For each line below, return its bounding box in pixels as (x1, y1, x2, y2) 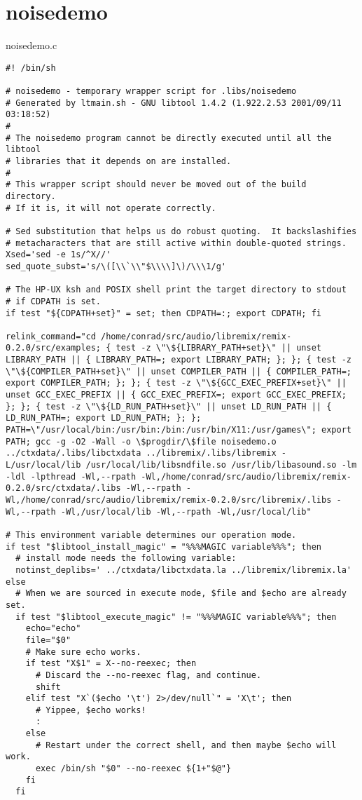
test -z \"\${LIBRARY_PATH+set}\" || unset (116, 343, 322, 353)
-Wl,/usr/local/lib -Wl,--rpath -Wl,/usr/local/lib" (60, 506, 312, 517)
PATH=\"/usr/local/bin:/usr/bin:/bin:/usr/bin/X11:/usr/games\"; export (6, 425, 351, 435)
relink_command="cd (6, 331, 96, 341)
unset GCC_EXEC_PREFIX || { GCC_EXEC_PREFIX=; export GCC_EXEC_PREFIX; (6, 390, 347, 400)
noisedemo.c (6, 38, 57, 53)
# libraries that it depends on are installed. (6, 156, 232, 166)
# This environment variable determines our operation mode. (6, 529, 297, 540)
